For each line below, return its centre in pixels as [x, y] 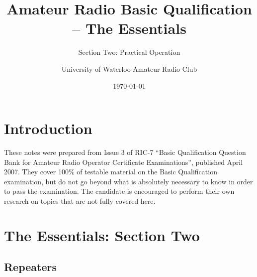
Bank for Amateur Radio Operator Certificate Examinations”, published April [124, 162]
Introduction [48, 128]
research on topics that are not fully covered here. [80, 201]
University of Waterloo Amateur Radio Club [129, 69]
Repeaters [31, 267]
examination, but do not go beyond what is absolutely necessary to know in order [128, 181]
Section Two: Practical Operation [129, 52]
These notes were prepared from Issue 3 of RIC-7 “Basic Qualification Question [125, 152]
